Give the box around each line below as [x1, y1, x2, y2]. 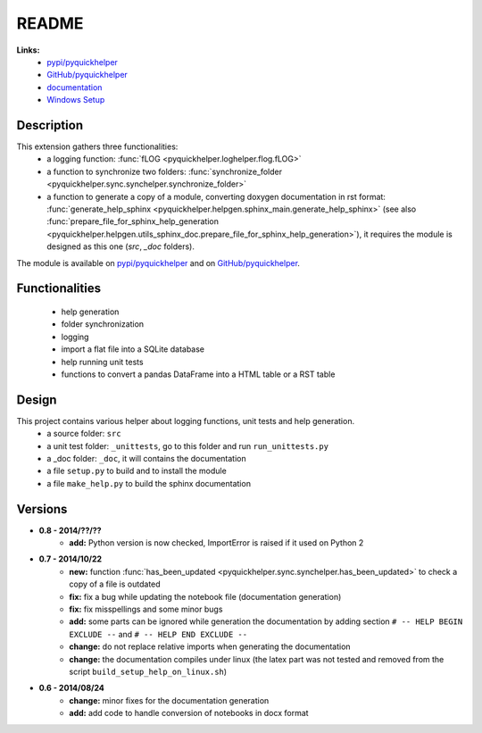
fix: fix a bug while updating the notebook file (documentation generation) [69, 591, 342, 602]
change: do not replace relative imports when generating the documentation [69, 641, 352, 652]
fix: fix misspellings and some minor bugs [69, 604, 223, 614]
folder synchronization [61, 319, 145, 329]
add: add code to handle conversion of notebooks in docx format [69, 708, 309, 719]
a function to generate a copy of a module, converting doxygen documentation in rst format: [46, 191, 386, 202]
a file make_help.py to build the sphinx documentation [46, 478, 252, 488]
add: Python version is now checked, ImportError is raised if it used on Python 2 [69, 537, 364, 548]
